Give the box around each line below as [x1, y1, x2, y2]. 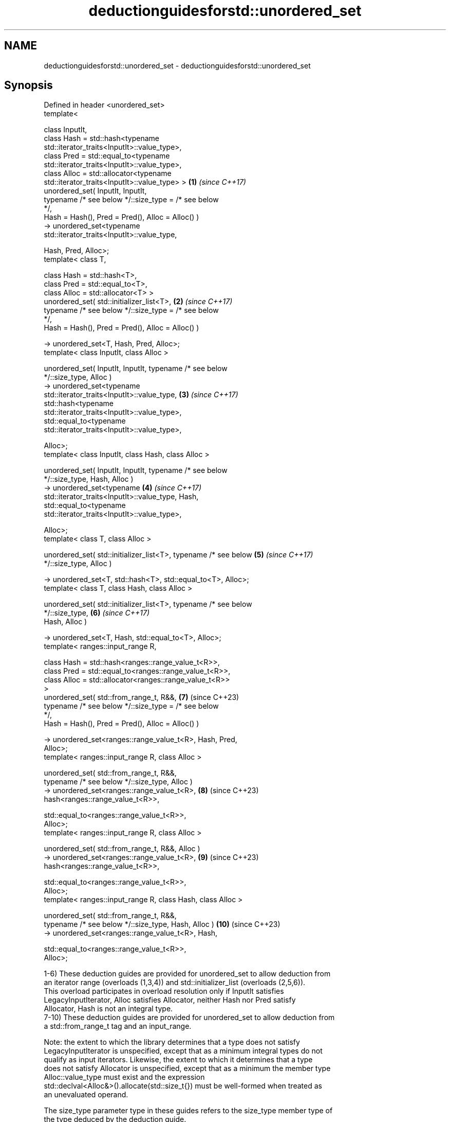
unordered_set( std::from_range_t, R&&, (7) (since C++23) [44, 693, 239, 702]
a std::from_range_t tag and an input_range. [44, 1022, 192, 1031]
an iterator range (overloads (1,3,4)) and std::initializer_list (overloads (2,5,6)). [44, 978, 306, 987]
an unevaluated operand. [44, 1090, 128, 1099]
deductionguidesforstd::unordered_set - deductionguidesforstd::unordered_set [44, 61, 311, 70]
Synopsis [4, 79, 53, 92]
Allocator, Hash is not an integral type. [44, 1004, 173, 1013]
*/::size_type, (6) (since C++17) [44, 608, 150, 618]
